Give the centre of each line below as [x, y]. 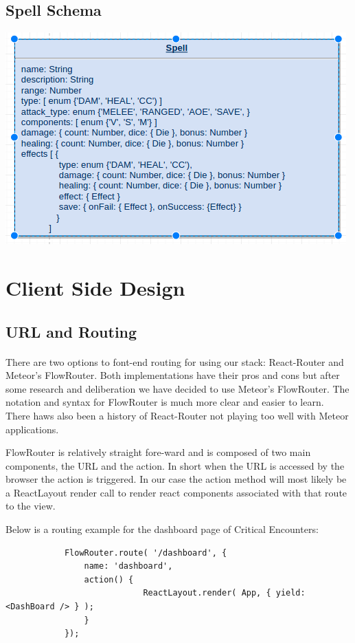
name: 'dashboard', [128, 566]
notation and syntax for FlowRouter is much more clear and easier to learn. [165, 402]
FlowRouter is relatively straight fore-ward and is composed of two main [158, 452]
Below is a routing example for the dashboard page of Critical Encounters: [162, 529]
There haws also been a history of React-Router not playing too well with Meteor [177, 415]
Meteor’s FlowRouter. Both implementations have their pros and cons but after [173, 375]
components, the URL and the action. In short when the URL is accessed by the [175, 465]
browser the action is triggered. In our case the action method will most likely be [176, 479]
